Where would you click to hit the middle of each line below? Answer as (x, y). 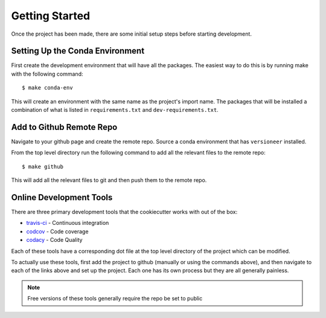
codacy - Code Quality (54, 240)
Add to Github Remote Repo (64, 127)
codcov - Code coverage (57, 231)
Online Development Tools (62, 197)
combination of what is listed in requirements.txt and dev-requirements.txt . (115, 110)
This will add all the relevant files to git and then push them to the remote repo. (109, 180)
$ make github (43, 167)
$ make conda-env (47, 88)
